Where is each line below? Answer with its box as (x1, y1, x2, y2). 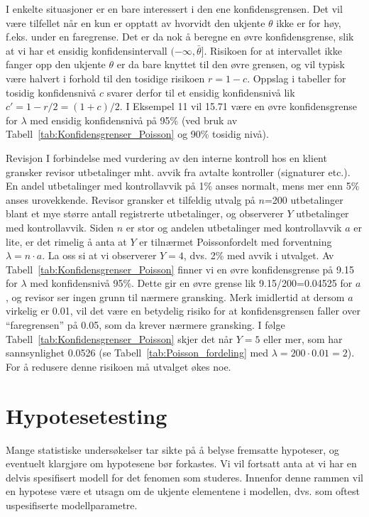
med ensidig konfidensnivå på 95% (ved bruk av (30, 112, 238, 127)
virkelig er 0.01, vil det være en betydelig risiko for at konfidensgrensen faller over (6, 303, 360, 318)
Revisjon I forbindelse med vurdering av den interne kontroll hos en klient (6, 150, 327, 165)
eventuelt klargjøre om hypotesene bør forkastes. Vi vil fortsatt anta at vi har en (6, 456, 357, 471)
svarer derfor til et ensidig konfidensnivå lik (106, 85, 295, 99)
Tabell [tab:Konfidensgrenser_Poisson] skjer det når (6, 331, 233, 346)
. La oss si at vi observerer (42, 248, 157, 263)
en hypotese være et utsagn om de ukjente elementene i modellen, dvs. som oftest (6, 484, 360, 499)
